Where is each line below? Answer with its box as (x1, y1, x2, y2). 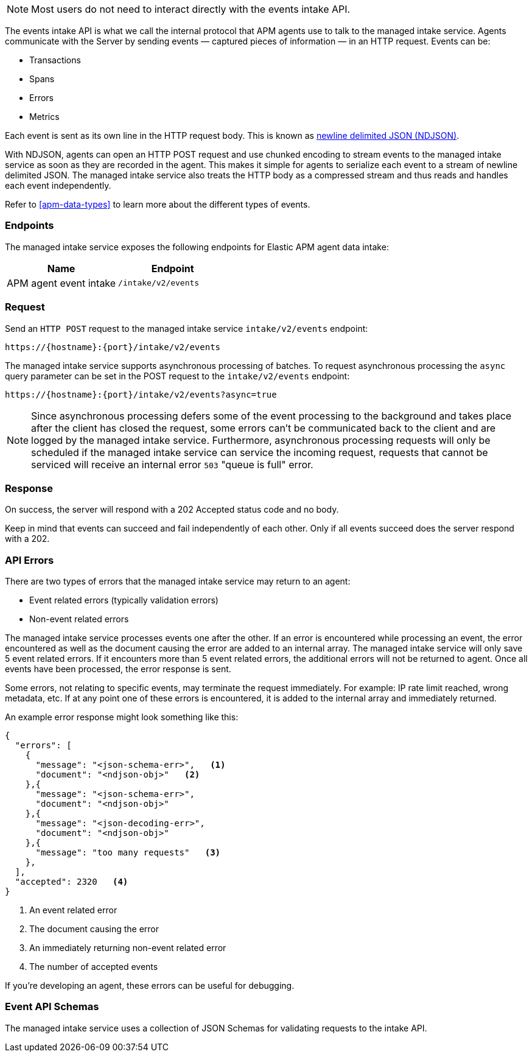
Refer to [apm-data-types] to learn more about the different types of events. (5, 199, 310, 209)
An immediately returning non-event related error (29, 943, 226, 953)
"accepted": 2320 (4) (15, 877, 128, 887)
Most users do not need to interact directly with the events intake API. (31, 3, 351, 15)
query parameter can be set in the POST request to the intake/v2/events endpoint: (5, 370, 350, 381)
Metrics (29, 111, 60, 122)
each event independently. (5, 180, 111, 191)
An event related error (29, 905, 117, 915)
